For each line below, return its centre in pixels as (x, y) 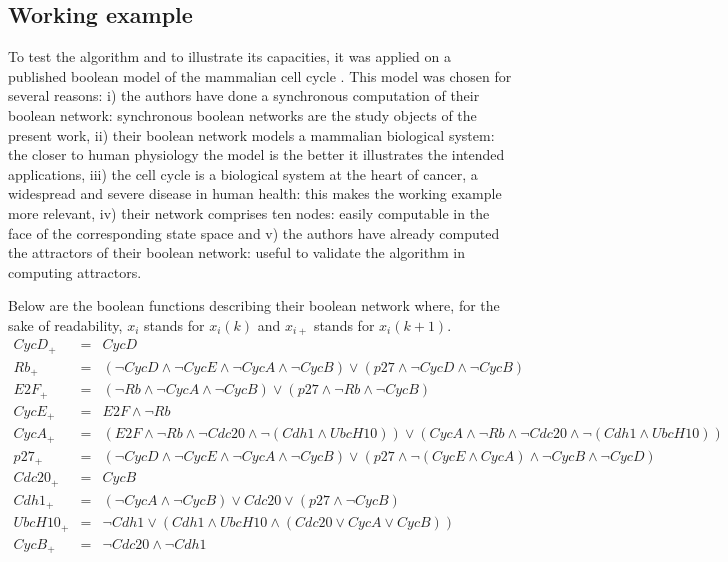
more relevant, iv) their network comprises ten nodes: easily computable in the (249, 212)
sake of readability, (65, 324)
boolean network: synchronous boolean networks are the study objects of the (242, 114)
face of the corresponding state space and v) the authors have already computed (254, 232)
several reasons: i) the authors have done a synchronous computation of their (244, 95)
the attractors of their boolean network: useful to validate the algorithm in (236, 252)
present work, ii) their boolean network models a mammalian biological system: (251, 134)
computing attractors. (75, 271)
